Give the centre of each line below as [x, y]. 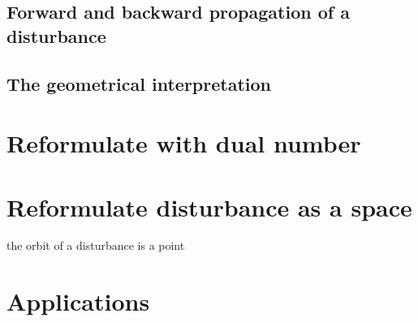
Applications [78, 301]
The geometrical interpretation [139, 83]
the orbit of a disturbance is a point [96, 245]
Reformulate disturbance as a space [209, 206]
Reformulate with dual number [184, 143]
